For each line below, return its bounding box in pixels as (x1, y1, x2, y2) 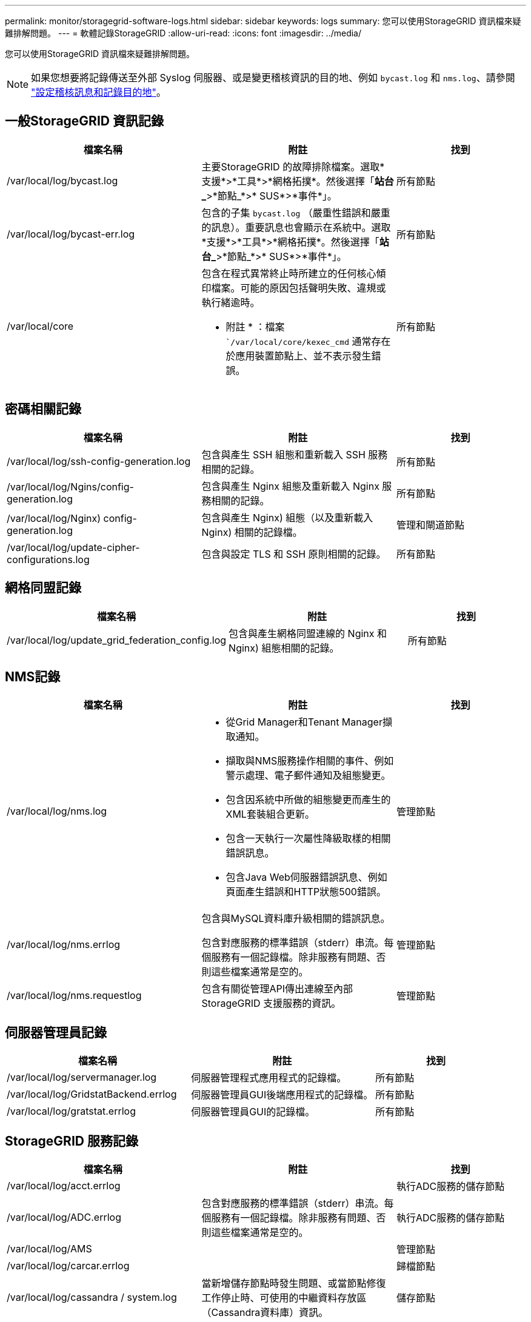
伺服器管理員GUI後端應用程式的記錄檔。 (191, 1089, 373, 1101)
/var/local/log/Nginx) (7, 512, 101, 524)
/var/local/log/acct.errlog (7, 1180, 121, 1192)
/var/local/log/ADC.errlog (7, 1211, 121, 1224)
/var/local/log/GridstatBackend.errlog (7, 1088, 177, 1101)
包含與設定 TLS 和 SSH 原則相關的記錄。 (201, 547, 386, 560)
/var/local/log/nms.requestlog (7, 989, 142, 1002)
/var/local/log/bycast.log (7, 174, 118, 187)
